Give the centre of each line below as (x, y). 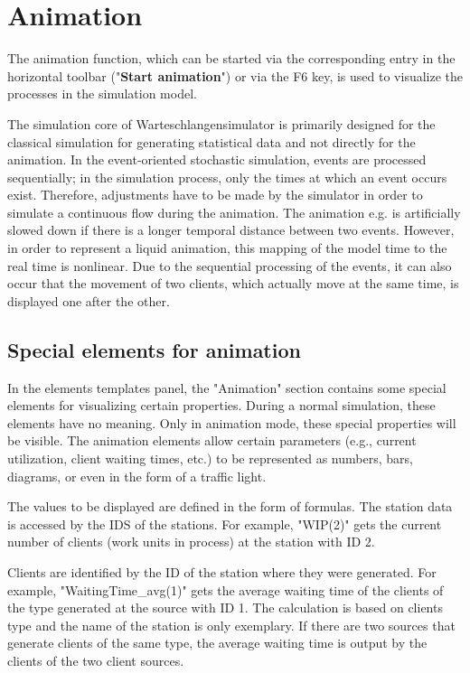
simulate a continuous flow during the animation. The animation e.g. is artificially (234, 212)
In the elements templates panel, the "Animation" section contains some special (227, 387)
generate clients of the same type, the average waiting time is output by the (217, 643)
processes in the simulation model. (102, 93)
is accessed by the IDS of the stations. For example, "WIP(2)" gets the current (225, 523)
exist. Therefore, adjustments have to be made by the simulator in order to (215, 195)
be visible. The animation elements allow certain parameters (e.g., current (212, 440)
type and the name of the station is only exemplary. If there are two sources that (231, 625)
